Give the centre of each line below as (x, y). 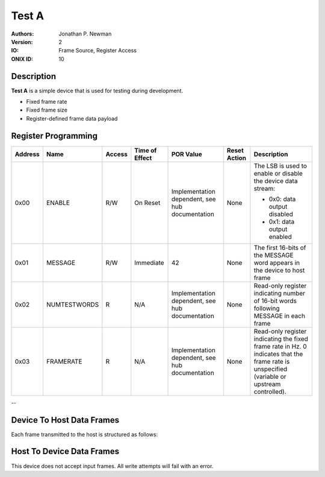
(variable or (270, 376)
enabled (280, 236)
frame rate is (272, 361)
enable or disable (278, 173)
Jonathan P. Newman (85, 34)
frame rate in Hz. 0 (280, 346)
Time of (146, 150)
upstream (267, 384)
